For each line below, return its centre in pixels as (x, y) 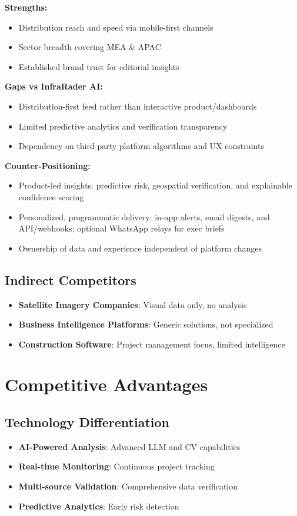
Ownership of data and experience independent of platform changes (140, 248)
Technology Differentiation (87, 422)
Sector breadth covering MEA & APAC (90, 47)
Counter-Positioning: (48, 165)
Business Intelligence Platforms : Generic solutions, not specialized (146, 324)
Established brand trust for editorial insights (99, 66)
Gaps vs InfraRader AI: (54, 86)
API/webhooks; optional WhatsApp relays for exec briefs (121, 228)
